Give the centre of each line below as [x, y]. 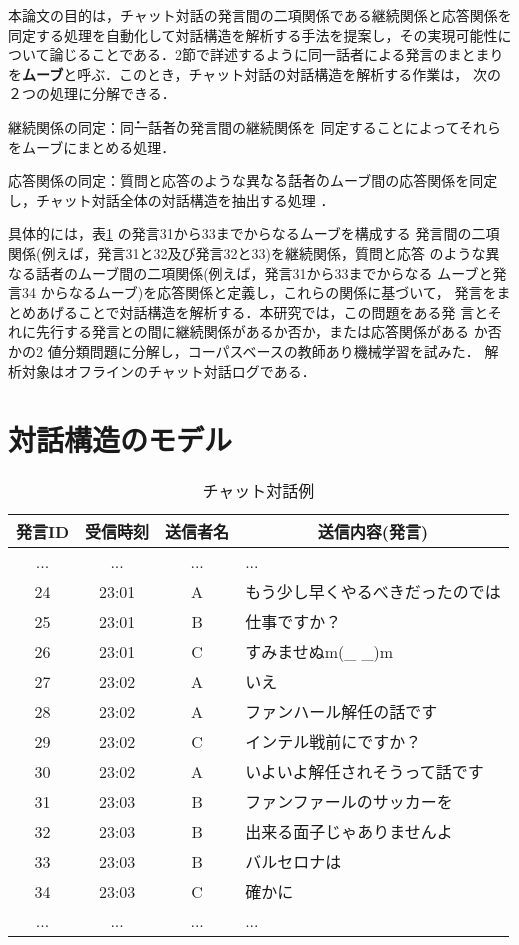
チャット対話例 [258, 491]
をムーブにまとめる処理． [92, 146]
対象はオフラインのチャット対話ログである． [168, 370]
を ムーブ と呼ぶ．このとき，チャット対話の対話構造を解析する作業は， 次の [254, 73]
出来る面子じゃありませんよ [349, 832]
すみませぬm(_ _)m [319, 652]
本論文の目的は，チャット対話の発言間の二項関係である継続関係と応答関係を [260, 15]
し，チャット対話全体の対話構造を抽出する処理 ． [171, 199]
